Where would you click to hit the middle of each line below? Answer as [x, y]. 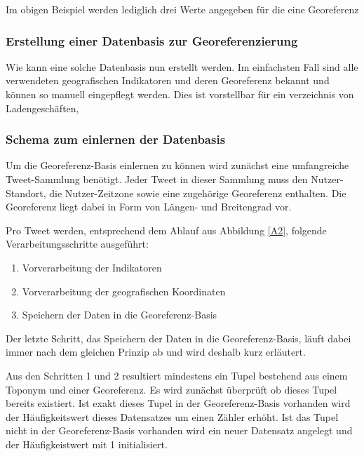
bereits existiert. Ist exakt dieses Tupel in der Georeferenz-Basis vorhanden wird [178, 403]
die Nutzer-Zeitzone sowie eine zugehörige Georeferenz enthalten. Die [198, 193]
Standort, [26, 193]
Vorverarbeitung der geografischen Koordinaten [124, 291]
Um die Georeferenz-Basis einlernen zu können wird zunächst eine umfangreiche [177, 165]
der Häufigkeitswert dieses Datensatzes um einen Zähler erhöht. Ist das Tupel [172, 416]
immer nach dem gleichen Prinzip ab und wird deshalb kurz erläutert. [156, 352]
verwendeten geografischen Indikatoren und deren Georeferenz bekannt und [168, 80]
